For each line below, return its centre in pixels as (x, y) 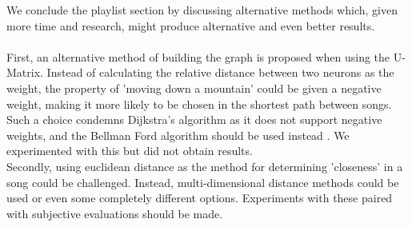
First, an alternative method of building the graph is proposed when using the (198, 56)
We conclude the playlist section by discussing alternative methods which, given (202, 10)
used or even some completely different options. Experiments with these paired (200, 198)
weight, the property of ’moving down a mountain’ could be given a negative (194, 88)
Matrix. (25, 72)
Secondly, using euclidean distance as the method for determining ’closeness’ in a (205, 166)
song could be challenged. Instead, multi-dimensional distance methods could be (203, 182)
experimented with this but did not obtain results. (130, 151)
